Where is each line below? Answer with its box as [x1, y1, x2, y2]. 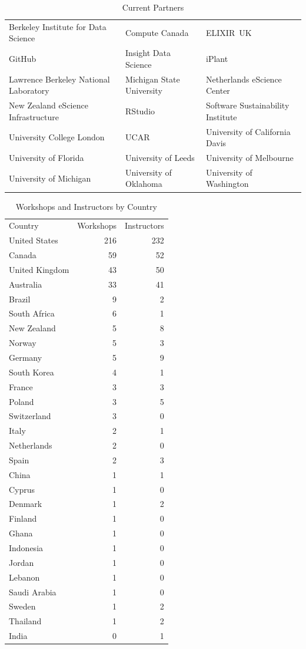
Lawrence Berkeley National [9, 73, 110, 85]
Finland [9, 512, 37, 525]
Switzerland [9, 410, 51, 422]
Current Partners [122, 1, 184, 13]
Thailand [9, 615, 42, 627]
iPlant [205, 52, 228, 65]
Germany [9, 351, 42, 363]
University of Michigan [9, 172, 91, 184]
